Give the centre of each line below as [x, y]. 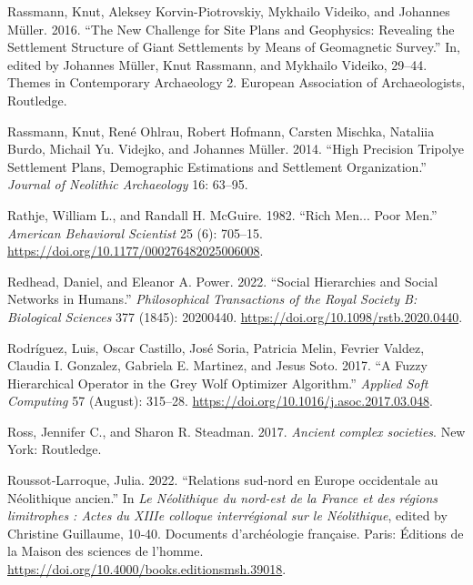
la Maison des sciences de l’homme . [106, 551]
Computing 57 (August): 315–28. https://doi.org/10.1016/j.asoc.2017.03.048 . [220, 401]
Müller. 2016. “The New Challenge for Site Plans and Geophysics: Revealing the [231, 29]
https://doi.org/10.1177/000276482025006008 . [136, 251]
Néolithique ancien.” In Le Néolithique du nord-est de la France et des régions [223, 497]
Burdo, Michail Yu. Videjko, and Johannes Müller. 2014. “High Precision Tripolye [236, 149]
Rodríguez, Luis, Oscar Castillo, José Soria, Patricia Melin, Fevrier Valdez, [216, 347]
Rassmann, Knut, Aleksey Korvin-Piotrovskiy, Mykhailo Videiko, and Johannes [229, 11]
